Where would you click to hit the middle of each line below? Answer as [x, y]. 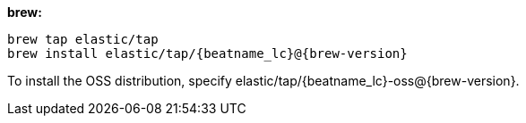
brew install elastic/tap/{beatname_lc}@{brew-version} [207, 53]
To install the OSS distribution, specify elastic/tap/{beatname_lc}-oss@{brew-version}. [263, 81]
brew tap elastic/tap [83, 39]
